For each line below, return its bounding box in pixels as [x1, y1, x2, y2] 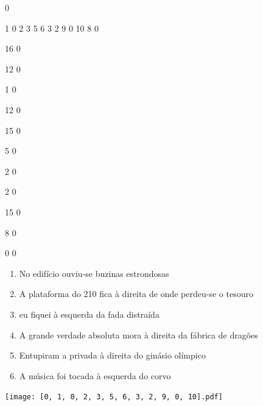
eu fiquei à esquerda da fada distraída [19, 307, 160, 320]
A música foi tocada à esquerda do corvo [19, 369, 171, 382]
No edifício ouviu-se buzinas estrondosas [19, 267, 169, 279]
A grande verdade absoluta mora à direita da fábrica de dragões [19, 328, 258, 341]
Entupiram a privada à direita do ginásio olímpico [19, 349, 206, 362]
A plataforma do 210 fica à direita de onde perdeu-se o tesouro [19, 287, 253, 300]
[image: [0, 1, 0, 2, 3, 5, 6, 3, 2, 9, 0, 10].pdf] [5, 393, 223, 402]
